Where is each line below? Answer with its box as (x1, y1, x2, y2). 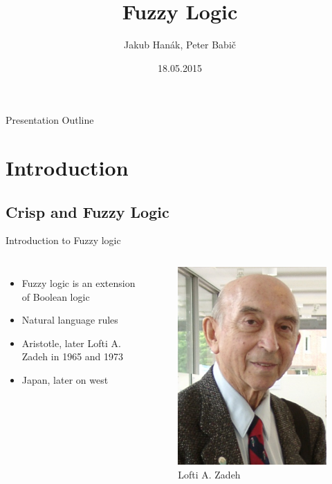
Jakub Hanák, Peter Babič (123, 37, 237, 52)
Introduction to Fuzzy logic (6, 233, 121, 248)
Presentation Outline (6, 113, 94, 127)
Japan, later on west (21, 373, 109, 387)
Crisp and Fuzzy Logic (6, 201, 169, 222)
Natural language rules (21, 313, 118, 327)
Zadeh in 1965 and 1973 (21, 349, 124, 364)
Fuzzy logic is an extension (21, 276, 136, 290)
